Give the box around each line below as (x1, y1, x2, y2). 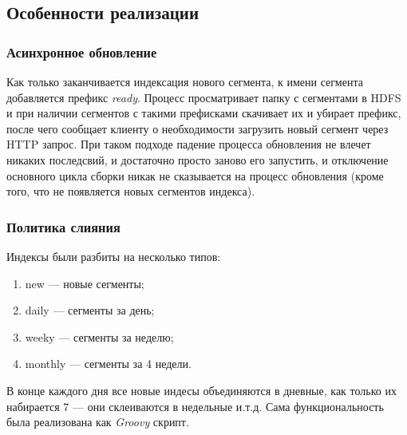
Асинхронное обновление (6, 42, 157, 61)
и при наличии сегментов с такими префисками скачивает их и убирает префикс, (6, 105, 401, 121)
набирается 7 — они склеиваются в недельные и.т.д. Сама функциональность (6, 397, 384, 414)
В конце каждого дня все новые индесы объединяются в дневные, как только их (6, 382, 397, 398)
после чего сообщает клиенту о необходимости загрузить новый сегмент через (6, 120, 389, 136)
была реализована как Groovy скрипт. (6, 413, 189, 430)
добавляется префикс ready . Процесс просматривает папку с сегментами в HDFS (6, 89, 401, 105)
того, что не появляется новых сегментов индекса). (6, 183, 255, 200)
